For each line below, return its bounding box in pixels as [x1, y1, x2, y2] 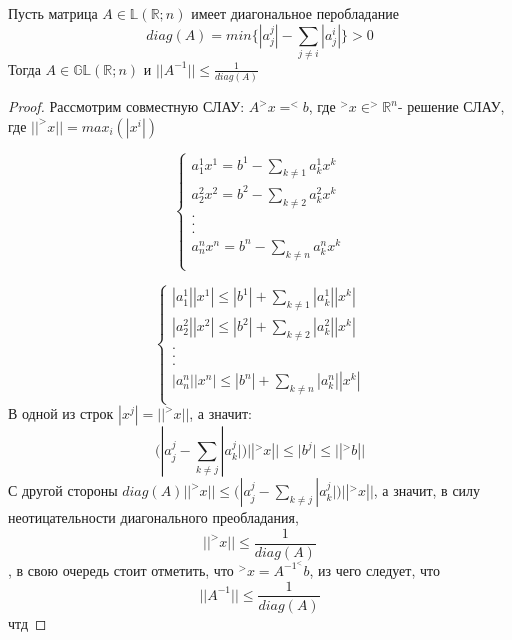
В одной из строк [8, 403, 114, 424]
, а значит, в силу [373, 480, 481, 501]
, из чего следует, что [309, 559, 440, 580]
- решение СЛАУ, [397, 96, 505, 117]
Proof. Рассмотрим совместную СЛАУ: [8, 96, 245, 117]
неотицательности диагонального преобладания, [8, 507, 299, 528]
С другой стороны [8, 480, 118, 501]
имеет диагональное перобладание [191, 3, 399, 23]
